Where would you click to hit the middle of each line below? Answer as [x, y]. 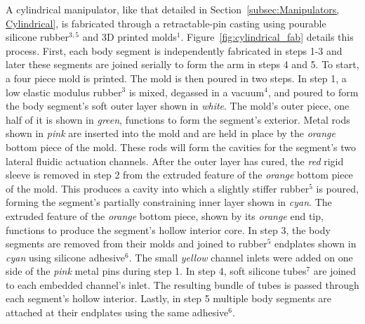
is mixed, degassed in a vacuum [197, 92]
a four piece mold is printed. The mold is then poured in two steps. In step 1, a [176, 78]
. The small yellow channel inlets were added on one [241, 257]
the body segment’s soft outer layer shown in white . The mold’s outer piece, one [178, 106]
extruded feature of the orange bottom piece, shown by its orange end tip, [165, 215]
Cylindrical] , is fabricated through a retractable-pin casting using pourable [166, 23]
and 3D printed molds [130, 37]
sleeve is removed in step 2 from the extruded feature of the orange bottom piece [179, 175]
